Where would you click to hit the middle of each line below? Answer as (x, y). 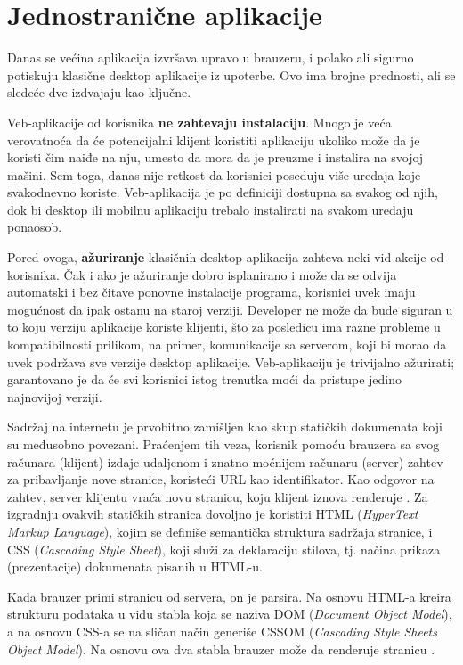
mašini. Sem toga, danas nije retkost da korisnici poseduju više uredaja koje (214, 174)
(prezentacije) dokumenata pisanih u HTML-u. (135, 566)
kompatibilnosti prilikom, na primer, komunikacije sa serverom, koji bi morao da (227, 345)
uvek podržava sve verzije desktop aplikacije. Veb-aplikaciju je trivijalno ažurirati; (231, 361)
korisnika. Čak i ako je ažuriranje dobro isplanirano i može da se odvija (202, 274)
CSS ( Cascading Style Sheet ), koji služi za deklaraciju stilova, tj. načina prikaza (224, 549)
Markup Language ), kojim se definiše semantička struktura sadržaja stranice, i (220, 531)
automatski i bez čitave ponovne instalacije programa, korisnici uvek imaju (211, 292)
